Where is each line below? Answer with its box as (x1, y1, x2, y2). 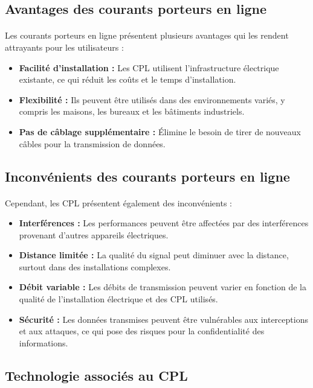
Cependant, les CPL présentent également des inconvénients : (5, 196, 232, 209)
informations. (19, 336, 68, 349)
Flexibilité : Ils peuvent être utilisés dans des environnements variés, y (19, 93, 285, 106)
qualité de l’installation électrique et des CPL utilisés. (19, 293, 218, 305)
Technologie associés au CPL (5, 366, 188, 384)
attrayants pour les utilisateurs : (5, 40, 124, 53)
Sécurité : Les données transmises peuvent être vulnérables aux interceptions (19, 313, 308, 325)
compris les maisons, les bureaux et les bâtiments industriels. (19, 105, 245, 118)
